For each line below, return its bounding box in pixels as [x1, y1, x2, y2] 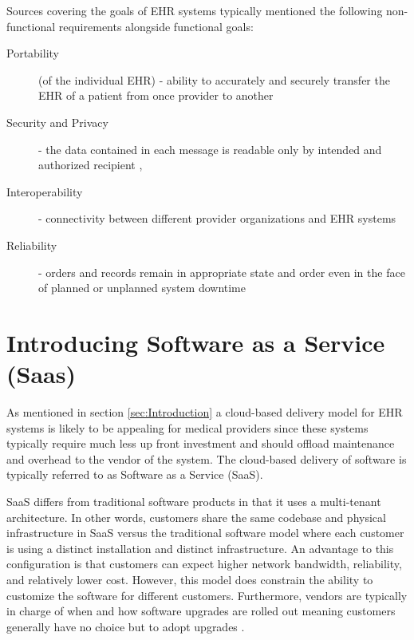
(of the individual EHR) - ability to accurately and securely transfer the [38, 71, 390, 88]
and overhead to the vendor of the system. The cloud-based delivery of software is [6, 450, 407, 467]
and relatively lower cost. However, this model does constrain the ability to [6, 571, 373, 587]
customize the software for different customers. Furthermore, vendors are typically [6, 587, 408, 603]
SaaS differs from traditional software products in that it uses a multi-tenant [6, 493, 381, 509]
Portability [6, 45, 59, 61]
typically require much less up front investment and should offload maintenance [6, 435, 395, 452]
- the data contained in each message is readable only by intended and [38, 140, 382, 157]
